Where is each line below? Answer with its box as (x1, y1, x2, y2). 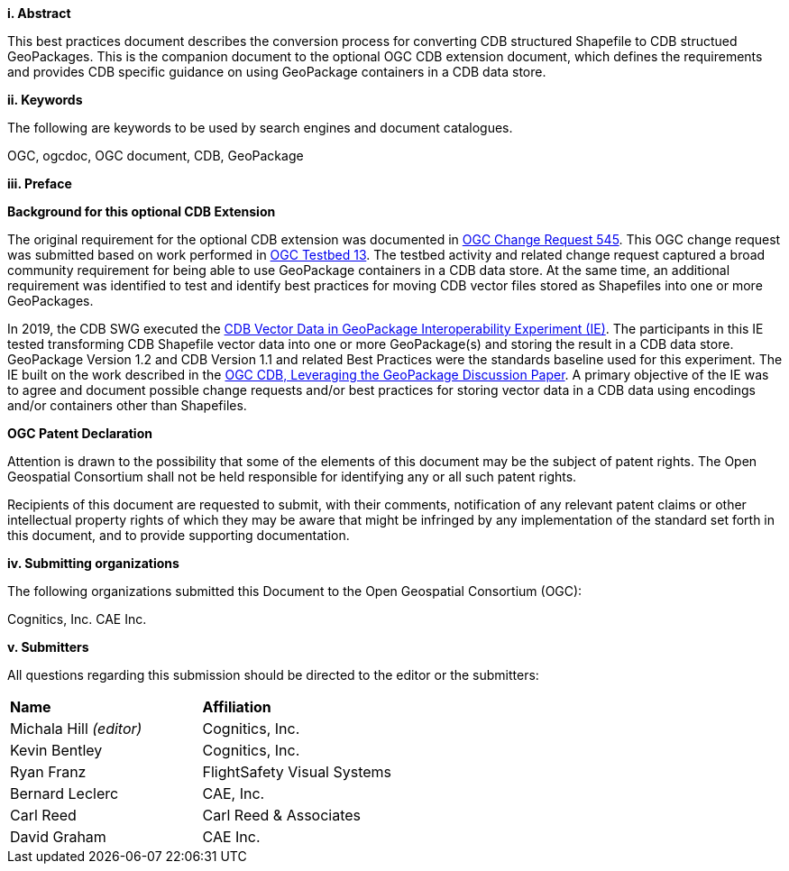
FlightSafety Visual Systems (202, 763, 392, 781)
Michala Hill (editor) (10, 720, 142, 738)
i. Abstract (7, 5, 71, 21)
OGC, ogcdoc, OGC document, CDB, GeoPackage (7, 148, 304, 163)
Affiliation (202, 698, 271, 716)
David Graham (10, 828, 106, 846)
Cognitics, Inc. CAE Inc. (7, 611, 147, 627)
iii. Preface (7, 176, 72, 191)
